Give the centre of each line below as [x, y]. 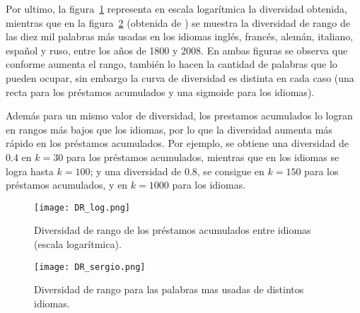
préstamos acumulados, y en [67, 185]
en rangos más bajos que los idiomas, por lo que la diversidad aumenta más [169, 129]
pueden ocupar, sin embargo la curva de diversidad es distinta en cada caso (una [180, 77]
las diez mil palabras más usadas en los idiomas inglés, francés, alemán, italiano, [180, 36]
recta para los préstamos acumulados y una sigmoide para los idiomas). [160, 91]
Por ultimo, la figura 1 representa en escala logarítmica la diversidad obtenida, [176, 8]
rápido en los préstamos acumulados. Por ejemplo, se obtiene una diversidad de [177, 143]
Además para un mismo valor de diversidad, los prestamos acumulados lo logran [179, 116]
